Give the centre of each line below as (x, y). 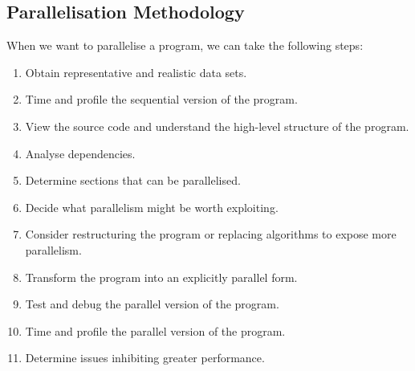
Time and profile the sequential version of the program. (161, 99)
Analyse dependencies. (80, 153)
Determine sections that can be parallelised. (133, 180)
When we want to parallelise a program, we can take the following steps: (185, 45)
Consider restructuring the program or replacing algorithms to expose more (211, 234)
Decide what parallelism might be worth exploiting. (152, 207)
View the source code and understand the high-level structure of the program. (217, 126)
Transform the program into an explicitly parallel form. (161, 277)
